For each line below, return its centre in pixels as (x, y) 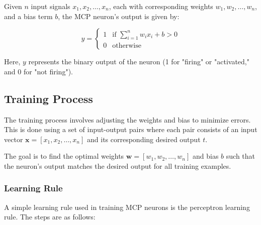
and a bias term (28, 16)
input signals (51, 6)
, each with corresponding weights (161, 6)
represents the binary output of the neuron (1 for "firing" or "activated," (139, 62)
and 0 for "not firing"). (38, 71)
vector (14, 139)
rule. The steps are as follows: (50, 217)
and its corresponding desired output (144, 139)
